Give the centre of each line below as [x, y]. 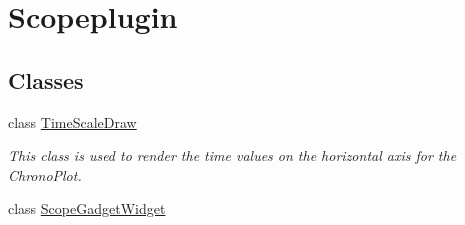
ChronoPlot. [45, 174]
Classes [46, 79]
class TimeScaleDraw [72, 121]
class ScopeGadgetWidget [87, 208]
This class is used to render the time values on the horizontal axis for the [232, 155]
